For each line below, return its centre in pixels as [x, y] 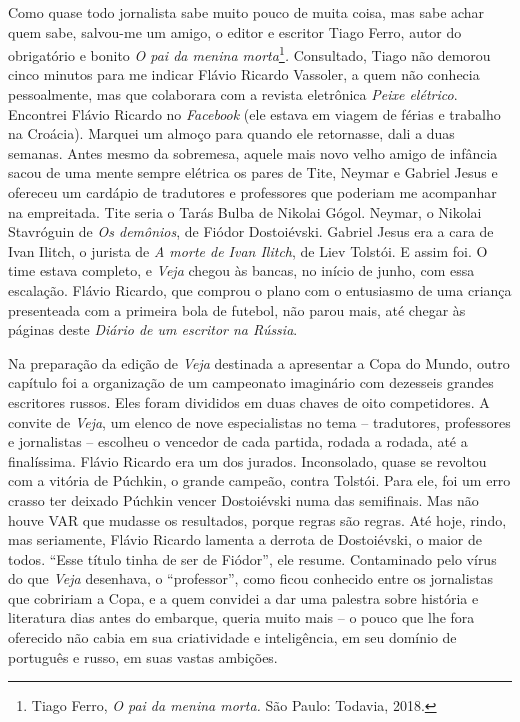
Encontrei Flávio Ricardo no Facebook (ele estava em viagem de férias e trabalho [254, 113]
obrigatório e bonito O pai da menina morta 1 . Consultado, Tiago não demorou [249, 53]
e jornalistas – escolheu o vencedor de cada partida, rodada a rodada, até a [238, 441]
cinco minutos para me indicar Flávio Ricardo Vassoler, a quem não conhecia [244, 74]
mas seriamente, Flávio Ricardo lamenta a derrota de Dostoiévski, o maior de [245, 539]
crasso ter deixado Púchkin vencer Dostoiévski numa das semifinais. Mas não [243, 499]
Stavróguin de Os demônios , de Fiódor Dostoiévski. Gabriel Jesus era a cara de [251, 231]
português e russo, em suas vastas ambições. [143, 656]
